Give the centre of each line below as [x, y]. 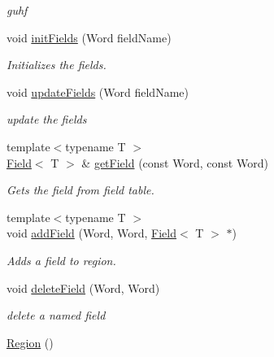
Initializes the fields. [57, 65]
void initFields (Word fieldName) [89, 37]
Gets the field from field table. [80, 190]
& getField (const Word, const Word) [175, 162]
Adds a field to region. [61, 260]
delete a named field [56, 315]
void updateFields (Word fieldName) [98, 91]
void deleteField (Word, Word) [83, 287]
